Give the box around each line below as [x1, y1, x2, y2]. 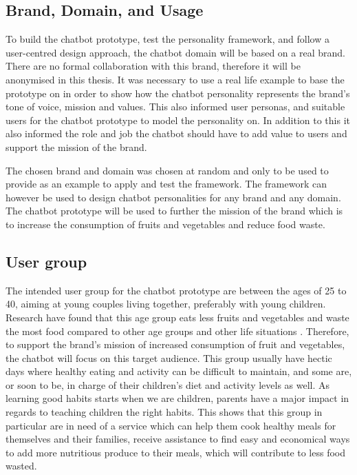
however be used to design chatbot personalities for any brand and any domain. [6, 190, 341, 204]
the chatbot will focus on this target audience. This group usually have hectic [6, 350, 332, 365]
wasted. [6, 458, 37, 473]
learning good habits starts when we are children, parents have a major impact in [6, 391, 349, 405]
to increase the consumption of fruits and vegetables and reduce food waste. [6, 216, 325, 231]
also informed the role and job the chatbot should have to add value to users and [6, 126, 347, 141]
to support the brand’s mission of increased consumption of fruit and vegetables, [6, 337, 345, 352]
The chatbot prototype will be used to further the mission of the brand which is [6, 203, 343, 218]
